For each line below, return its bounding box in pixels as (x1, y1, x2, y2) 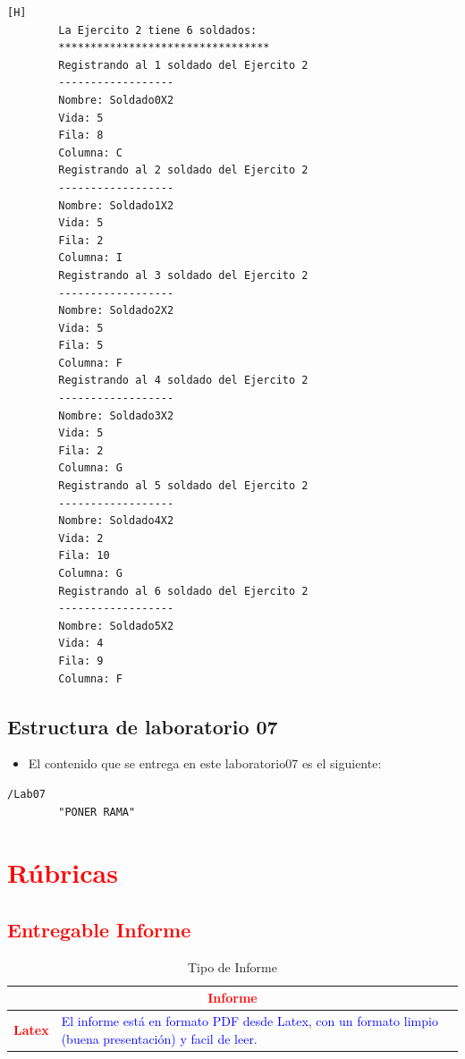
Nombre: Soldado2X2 (58, 304, 174, 318)
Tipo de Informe (188, 957, 277, 976)
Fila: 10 (58, 549, 110, 563)
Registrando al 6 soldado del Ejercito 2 (58, 584, 309, 597)
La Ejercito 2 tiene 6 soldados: (58, 23, 258, 37)
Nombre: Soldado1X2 (58, 199, 174, 212)
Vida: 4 (58, 637, 104, 650)
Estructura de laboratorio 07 (7, 712, 278, 740)
